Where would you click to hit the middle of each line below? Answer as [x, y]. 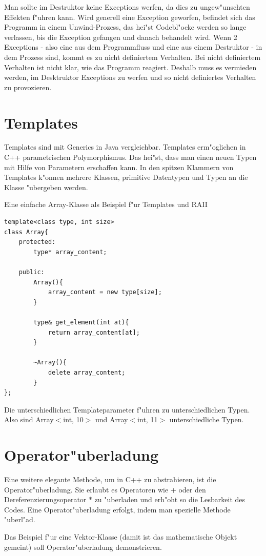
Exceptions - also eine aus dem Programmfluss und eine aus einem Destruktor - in [133, 47]
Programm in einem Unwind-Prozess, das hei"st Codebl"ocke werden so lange [125, 27]
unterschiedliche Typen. [207, 419]
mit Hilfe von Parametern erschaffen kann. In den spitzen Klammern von [119, 167]
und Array [111, 419]
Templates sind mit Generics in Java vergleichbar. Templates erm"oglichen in [125, 147]
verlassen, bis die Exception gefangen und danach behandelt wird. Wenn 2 [121, 37]
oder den [192, 489]
